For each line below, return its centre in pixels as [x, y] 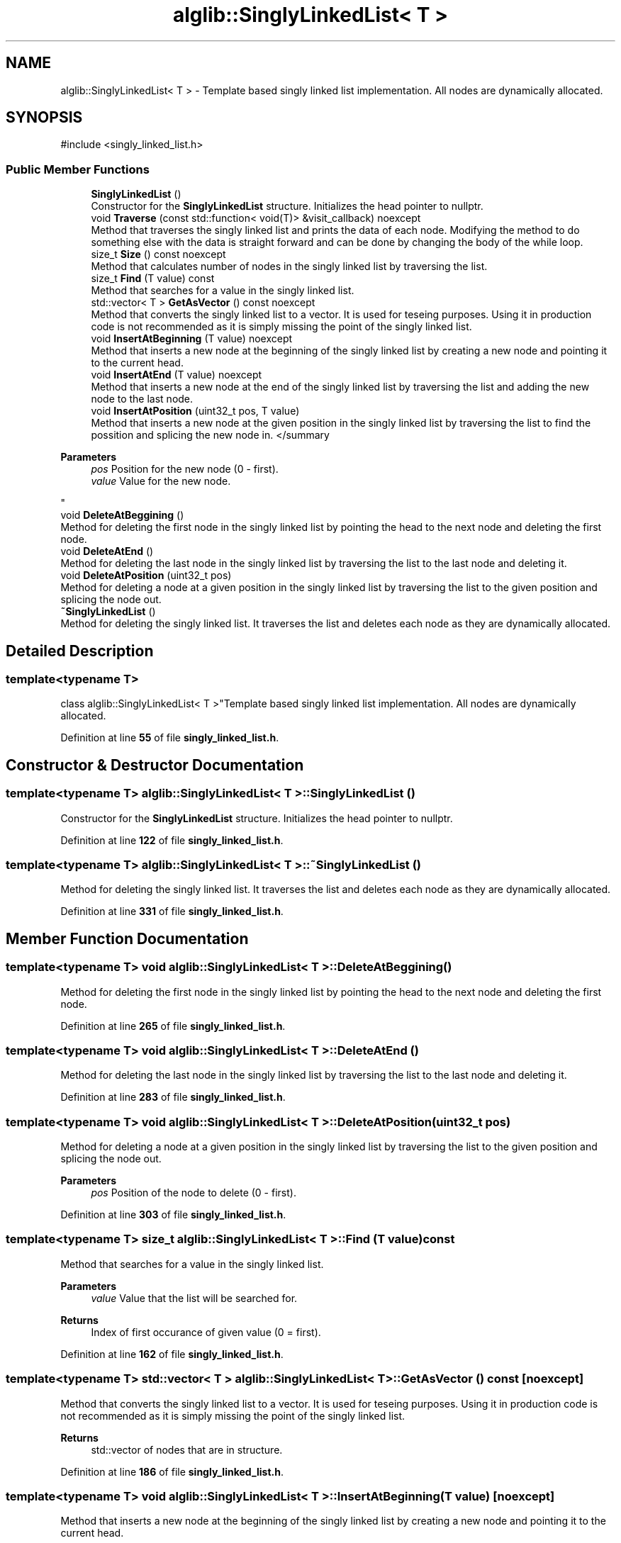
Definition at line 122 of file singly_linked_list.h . [172, 840]
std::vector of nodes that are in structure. [187, 1449]
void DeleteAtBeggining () [122, 515]
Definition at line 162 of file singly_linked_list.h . [172, 1354]
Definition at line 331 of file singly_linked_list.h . [172, 911]
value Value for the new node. [161, 481]
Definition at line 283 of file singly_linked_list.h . [173, 1097]
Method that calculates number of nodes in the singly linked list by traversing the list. [289, 266]
